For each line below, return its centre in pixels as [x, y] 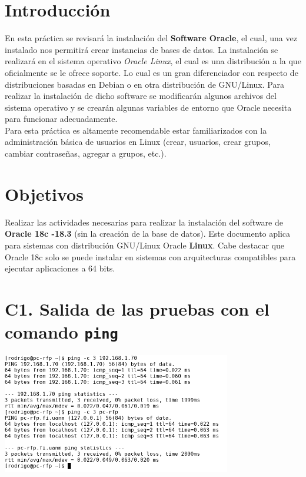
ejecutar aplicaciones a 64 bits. [60, 268]
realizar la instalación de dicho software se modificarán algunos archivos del [141, 96]
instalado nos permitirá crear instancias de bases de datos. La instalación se [142, 49]
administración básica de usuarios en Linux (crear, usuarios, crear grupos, [138, 142]
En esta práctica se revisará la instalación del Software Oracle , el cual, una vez [151, 38]
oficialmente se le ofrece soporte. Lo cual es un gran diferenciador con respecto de [152, 72]
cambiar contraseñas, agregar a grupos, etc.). [86, 153]
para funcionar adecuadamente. [61, 119]
